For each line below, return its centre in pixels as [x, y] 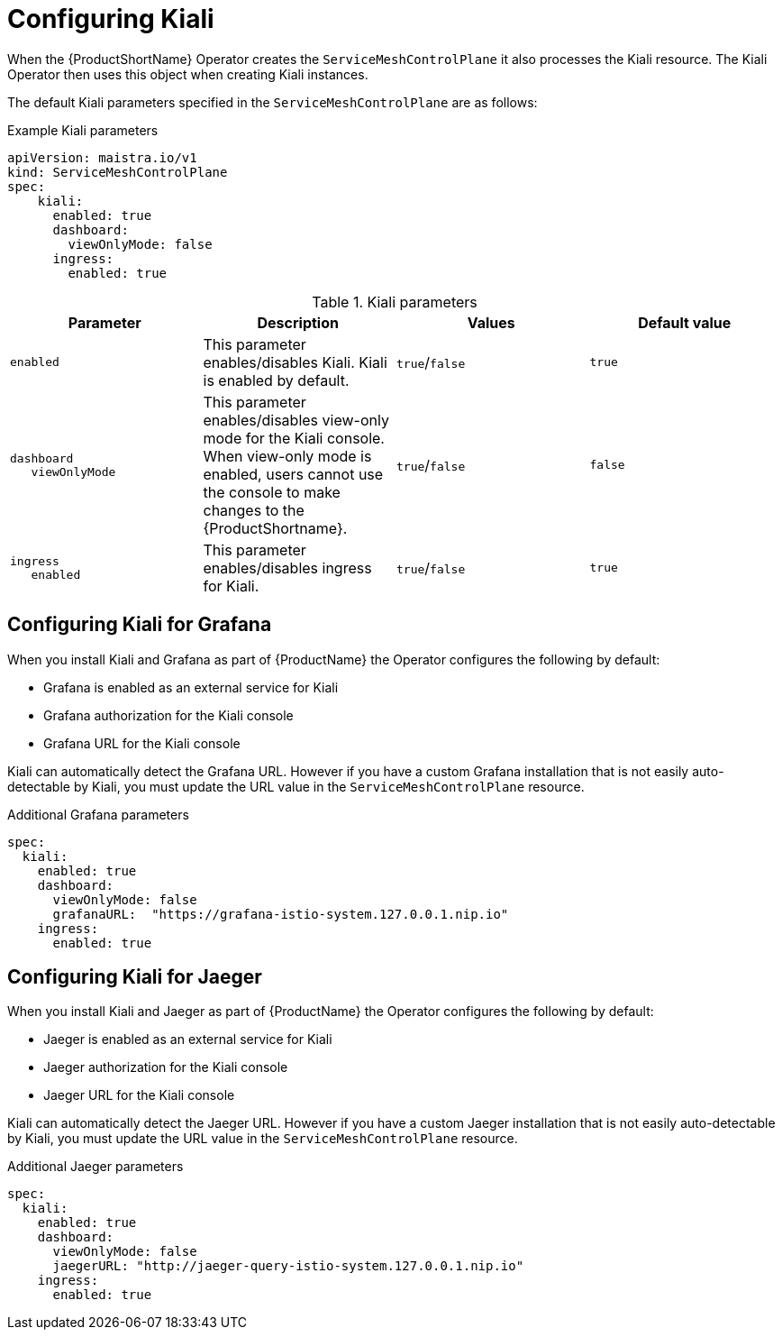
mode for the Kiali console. [294, 438]
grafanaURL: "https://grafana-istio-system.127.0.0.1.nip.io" [281, 914]
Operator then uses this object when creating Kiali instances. [188, 74]
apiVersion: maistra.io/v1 [102, 157]
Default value [685, 322]
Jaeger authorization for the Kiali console [166, 1067]
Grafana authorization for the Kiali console [168, 715]
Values [491, 322]
